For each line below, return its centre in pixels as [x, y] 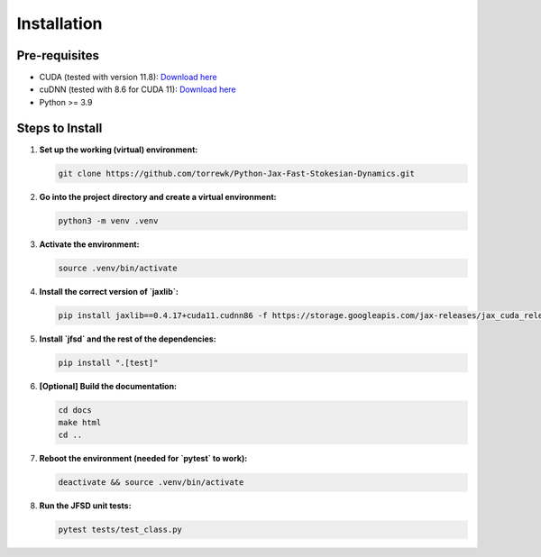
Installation [60, 23]
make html [80, 422]
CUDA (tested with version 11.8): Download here [128, 78]
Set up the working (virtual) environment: [119, 150]
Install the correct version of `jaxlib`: [109, 291]
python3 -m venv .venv [108, 220]
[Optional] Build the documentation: [108, 386]
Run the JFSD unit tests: [85, 506]
